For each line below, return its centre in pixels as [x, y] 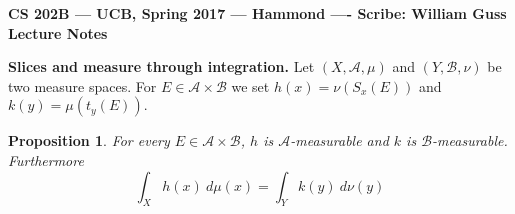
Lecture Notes [58, 32]
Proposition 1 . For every [89, 140]
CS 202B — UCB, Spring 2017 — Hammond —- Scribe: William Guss [257, 13]
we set [250, 85]
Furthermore [46, 159]
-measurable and [339, 140]
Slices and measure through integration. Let [161, 66]
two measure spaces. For [82, 85]
